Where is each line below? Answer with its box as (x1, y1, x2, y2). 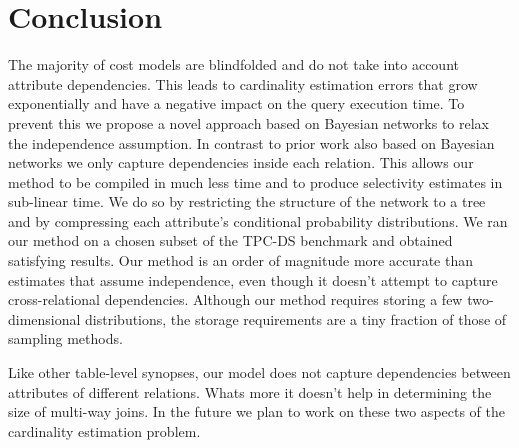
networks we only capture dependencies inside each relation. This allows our (8, 152, 474, 173)
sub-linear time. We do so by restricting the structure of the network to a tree (8, 191, 486, 212)
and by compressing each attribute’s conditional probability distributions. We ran (8, 210, 508, 231)
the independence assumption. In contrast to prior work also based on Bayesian (8, 132, 495, 153)
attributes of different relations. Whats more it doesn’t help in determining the (8, 381, 492, 402)
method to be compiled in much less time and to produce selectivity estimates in (8, 171, 503, 192)
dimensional (8, 308, 81, 329)
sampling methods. (8, 328, 123, 349)
